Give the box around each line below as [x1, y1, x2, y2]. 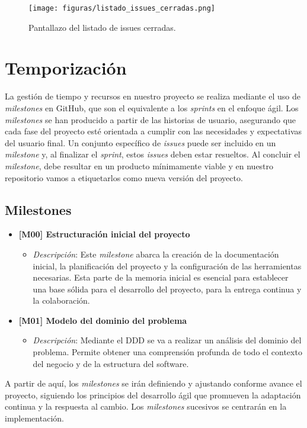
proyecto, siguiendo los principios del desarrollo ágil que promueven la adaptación [5, 388, 301, 401]
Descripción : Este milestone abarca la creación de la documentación [33, 247, 279, 260]
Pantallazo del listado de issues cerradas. [28, 21, 176, 33]
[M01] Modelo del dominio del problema [18, 314, 187, 326]
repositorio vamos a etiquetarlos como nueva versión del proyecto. [5, 171, 243, 184]
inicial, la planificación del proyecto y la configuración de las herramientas [33, 259, 302, 272]
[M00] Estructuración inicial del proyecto [18, 228, 190, 240]
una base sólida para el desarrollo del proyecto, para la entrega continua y [33, 282, 302, 295]
